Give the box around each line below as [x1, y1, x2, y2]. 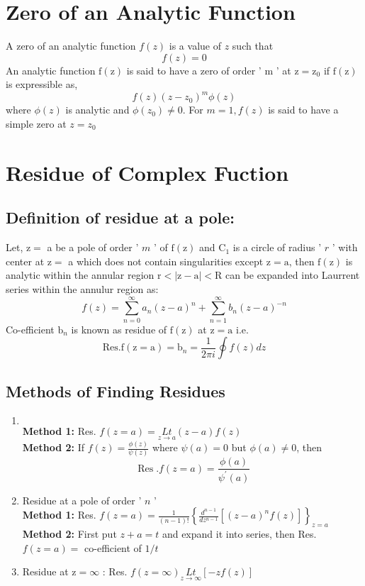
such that [232, 38, 274, 53]
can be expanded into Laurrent [225, 267, 360, 282]
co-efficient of [84, 540, 142, 555]
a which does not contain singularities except [68, 253, 264, 268]
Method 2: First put [22, 526, 117, 541]
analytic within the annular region [6, 267, 155, 282]
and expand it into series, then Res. [162, 526, 317, 541]
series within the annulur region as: [6, 281, 159, 296]
